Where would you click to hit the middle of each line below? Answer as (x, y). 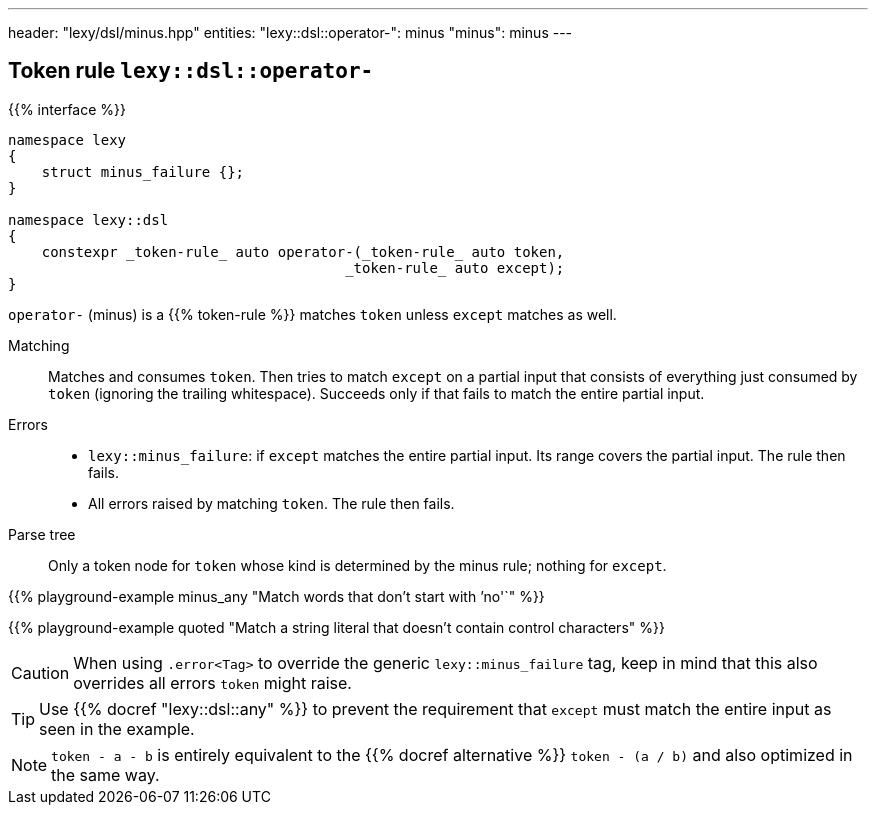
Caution (40, 672)
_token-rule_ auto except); (455, 267)
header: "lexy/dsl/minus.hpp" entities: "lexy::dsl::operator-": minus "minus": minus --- (290, 32)
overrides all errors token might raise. (212, 682)
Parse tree (42, 534)
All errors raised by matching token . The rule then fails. (271, 503)
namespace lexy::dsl (88, 219)
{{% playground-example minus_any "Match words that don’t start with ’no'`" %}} (276, 596)
